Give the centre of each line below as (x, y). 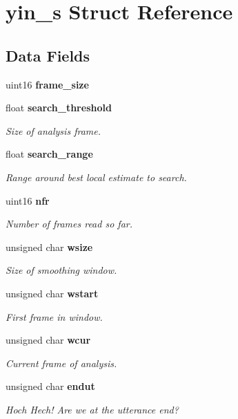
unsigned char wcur (48, 340)
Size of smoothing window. (61, 270)
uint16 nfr (28, 200)
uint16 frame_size (47, 84)
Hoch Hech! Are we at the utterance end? (92, 409)
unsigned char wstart (52, 293)
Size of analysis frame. (53, 130)
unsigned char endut (50, 386)
